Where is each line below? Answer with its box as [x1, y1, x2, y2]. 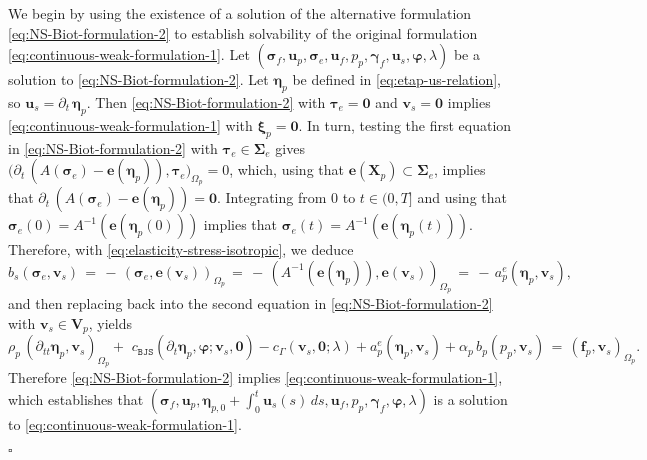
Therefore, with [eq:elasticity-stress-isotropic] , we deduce [8, 239, 354, 260]
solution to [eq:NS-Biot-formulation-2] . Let [8, 69, 269, 90]
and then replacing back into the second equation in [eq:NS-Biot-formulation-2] [8, 293, 493, 314]
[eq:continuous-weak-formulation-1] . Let [8, 44, 250, 65]
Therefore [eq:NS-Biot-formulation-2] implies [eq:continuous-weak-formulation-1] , [8, 367, 503, 388]
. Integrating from [217, 187, 327, 208]
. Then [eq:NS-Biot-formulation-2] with [86, 91, 326, 112]
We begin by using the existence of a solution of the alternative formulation [8, 3, 472, 23]
